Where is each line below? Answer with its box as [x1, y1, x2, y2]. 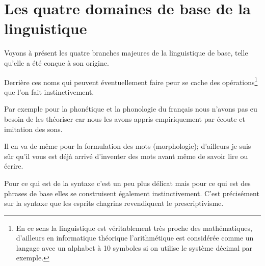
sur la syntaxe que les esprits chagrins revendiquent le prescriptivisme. [4, 198, 224, 208]
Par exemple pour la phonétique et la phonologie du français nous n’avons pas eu [4, 103, 257, 114]
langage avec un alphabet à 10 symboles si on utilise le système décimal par [16, 242, 253, 253]
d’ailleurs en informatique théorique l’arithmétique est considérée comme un [16, 232, 254, 243]
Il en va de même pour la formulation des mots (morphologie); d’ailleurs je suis [4, 141, 251, 151]
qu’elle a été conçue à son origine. [4, 57, 109, 68]
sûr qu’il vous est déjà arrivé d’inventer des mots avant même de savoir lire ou [4, 150, 248, 161]
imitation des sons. [4, 123, 63, 134]
